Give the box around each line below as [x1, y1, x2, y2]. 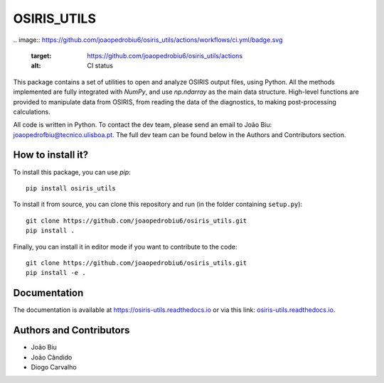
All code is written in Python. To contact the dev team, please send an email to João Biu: [13, 121, 272, 129]
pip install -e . [26, 269, 86, 277]
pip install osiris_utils [26, 184, 117, 192]
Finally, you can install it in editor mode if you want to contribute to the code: [13, 242, 238, 251]
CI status [87, 61, 114, 70]
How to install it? [13, 149, 89, 161]
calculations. [13, 107, 50, 116]
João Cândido [31, 352, 73, 362]
